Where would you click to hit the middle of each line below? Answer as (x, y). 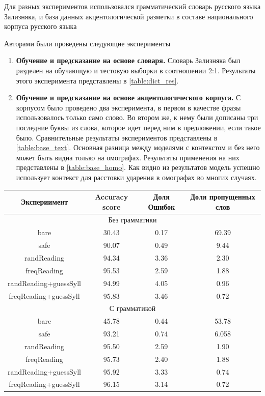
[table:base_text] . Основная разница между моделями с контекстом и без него (138, 147)
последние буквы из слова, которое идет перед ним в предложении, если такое (138, 127)
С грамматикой (132, 308)
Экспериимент (44, 201)
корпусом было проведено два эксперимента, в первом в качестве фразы (128, 107)
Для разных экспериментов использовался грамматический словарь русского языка (132, 6)
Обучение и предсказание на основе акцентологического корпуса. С (128, 97)
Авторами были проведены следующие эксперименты (87, 43)
